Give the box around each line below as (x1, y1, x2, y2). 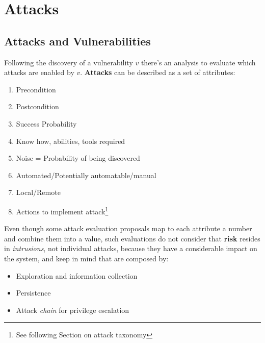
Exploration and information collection (16, 270, 138, 281)
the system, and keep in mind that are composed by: (4, 253, 169, 263)
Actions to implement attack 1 (16, 204, 109, 216)
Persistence (16, 287, 51, 298)
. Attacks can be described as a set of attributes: (80, 67, 235, 78)
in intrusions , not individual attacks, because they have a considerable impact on (4, 243, 257, 254)
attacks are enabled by (4, 67, 74, 78)
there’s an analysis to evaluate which (141, 57, 256, 67)
